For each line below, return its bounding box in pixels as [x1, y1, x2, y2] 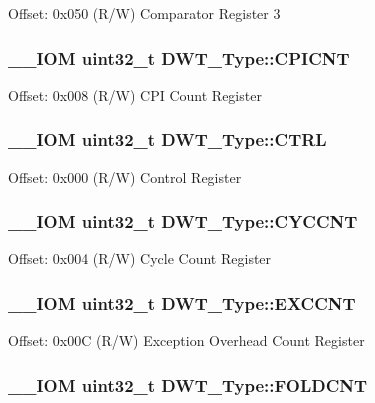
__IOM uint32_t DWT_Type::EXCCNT [8, 290, 356, 315]
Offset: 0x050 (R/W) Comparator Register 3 [8, 3, 281, 23]
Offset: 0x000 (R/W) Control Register [8, 166, 242, 187]
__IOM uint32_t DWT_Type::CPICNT [8, 45, 350, 70]
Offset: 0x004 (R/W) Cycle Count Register [8, 248, 272, 269]
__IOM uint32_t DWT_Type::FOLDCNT [8, 372, 368, 397]
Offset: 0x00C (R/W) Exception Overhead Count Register [8, 330, 365, 351]
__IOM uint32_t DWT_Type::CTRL [8, 127, 327, 152]
